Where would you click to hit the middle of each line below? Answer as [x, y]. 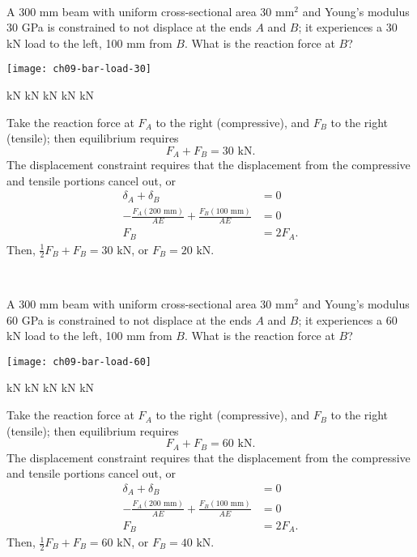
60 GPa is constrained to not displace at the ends [129, 319]
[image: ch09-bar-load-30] [79, 69]
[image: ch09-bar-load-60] [79, 361]
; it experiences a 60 [348, 319]
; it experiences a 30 [348, 27]
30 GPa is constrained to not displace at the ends [129, 27]
